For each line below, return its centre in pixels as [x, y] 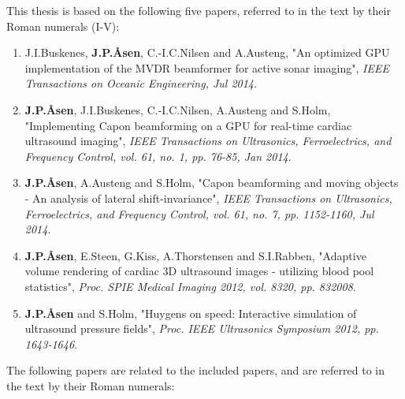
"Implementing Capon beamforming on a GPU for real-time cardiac [188, 125]
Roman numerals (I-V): [63, 26]
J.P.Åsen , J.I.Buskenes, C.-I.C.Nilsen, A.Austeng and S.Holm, [178, 109]
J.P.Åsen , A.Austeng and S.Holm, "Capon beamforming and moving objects [212, 183]
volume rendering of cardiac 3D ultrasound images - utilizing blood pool [199, 271]
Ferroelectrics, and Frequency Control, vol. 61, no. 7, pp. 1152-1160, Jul [199, 213]
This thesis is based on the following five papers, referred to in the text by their [199, 10]
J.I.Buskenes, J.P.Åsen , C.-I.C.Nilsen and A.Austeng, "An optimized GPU [207, 52]
